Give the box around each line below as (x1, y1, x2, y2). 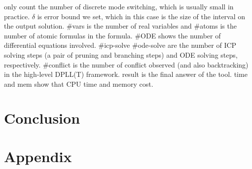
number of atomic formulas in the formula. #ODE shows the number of (4, 30, 221, 40)
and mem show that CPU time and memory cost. (4, 78, 153, 89)
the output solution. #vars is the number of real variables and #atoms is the (4, 21, 237, 31)
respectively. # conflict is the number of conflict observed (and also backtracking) (4, 59, 249, 69)
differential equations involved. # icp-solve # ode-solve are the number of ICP (4, 40, 237, 50)
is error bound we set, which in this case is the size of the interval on (37, 11, 246, 21)
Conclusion (4, 107, 80, 128)
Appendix (4, 146, 72, 166)
